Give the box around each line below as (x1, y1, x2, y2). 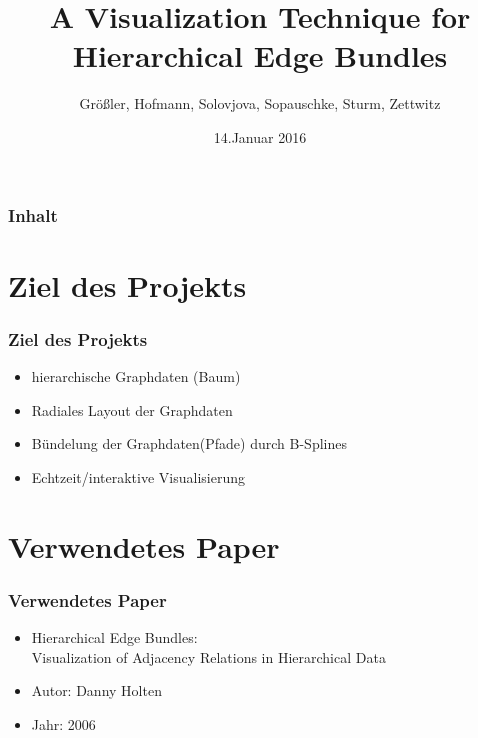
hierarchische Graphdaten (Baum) (31, 366, 241, 387)
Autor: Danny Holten (31, 680, 162, 701)
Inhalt (8, 202, 58, 227)
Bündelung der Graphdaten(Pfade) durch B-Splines (31, 433, 347, 454)
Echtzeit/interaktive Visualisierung (31, 466, 245, 487)
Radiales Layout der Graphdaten (31, 399, 233, 420)
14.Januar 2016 (213, 126, 307, 147)
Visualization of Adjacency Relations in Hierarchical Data (31, 646, 386, 667)
